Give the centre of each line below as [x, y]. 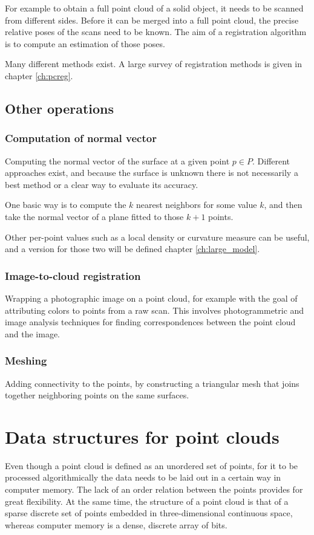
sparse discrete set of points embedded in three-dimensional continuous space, [149, 513]
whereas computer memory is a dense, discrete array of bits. [116, 524]
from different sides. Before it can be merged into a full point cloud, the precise [152, 20]
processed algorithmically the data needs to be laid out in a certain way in [143, 477]
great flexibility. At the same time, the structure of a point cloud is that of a [147, 501]
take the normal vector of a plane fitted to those [94, 216]
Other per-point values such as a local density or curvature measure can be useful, [157, 237]
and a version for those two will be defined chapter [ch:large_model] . [132, 249]
